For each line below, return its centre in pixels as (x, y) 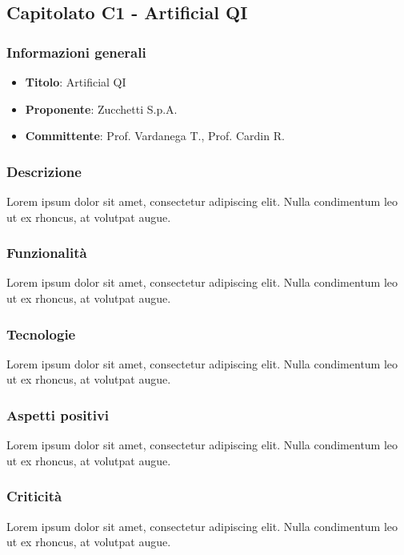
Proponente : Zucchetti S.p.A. (101, 109)
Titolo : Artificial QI (76, 82)
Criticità (34, 496)
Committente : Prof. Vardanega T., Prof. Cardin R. (155, 136)
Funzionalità (47, 253)
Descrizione (44, 171)
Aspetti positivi (58, 414)
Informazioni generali (76, 52)
